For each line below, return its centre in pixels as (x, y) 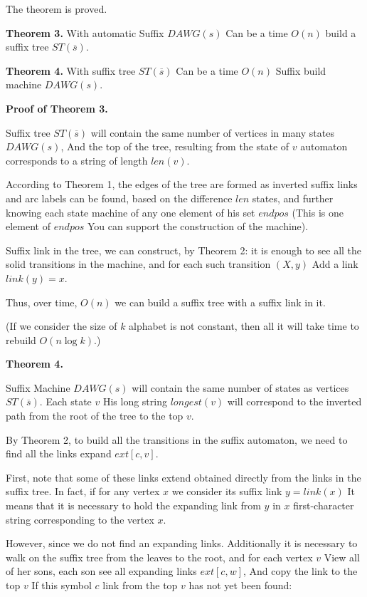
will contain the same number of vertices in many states (212, 132)
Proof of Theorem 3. (57, 108)
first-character (324, 505)
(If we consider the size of (62, 326)
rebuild (21, 339)
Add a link (335, 264)
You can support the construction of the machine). (198, 226)
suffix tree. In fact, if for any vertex (83, 491)
